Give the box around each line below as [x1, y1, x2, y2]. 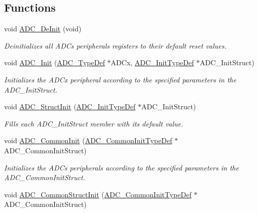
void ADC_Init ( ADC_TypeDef [4, 57, 105, 68]
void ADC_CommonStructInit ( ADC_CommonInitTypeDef [4, 189, 192, 199]
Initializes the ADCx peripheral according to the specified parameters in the [4, 74, 237, 84]
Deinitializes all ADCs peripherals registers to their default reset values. [4, 40, 227, 51]
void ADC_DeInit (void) [4, 23, 82, 34]
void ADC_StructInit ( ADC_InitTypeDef [4, 101, 136, 112]
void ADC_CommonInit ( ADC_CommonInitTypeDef [4, 135, 172, 146]
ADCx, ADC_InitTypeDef [110, 57, 194, 68]
